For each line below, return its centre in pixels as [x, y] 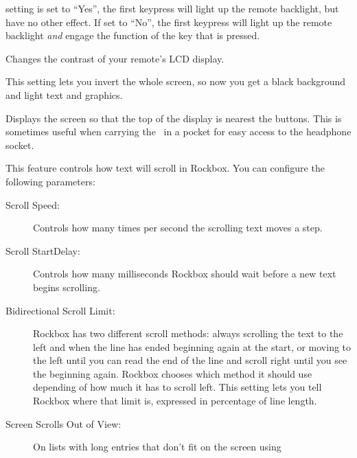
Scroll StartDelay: [43, 250]
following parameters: [50, 181]
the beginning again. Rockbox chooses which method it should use [173, 373]
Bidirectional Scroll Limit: [60, 310]
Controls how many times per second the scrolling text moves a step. [178, 228]
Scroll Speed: [33, 204]
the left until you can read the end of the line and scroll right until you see [190, 360]
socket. [20, 145]
